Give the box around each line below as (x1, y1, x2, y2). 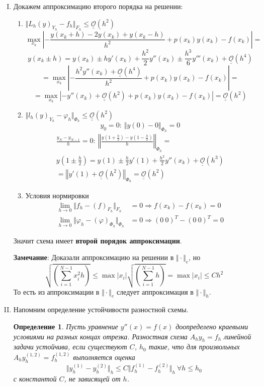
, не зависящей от (64, 373, 121, 384)
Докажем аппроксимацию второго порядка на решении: (13, 1, 183, 11)
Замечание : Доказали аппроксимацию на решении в (13, 252, 174, 263)
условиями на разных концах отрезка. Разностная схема (13, 331, 188, 341)
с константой (13, 373, 57, 384)
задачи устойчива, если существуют (13, 341, 127, 352)
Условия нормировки (25, 190, 89, 200)
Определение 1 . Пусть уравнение (13, 321, 118, 332)
